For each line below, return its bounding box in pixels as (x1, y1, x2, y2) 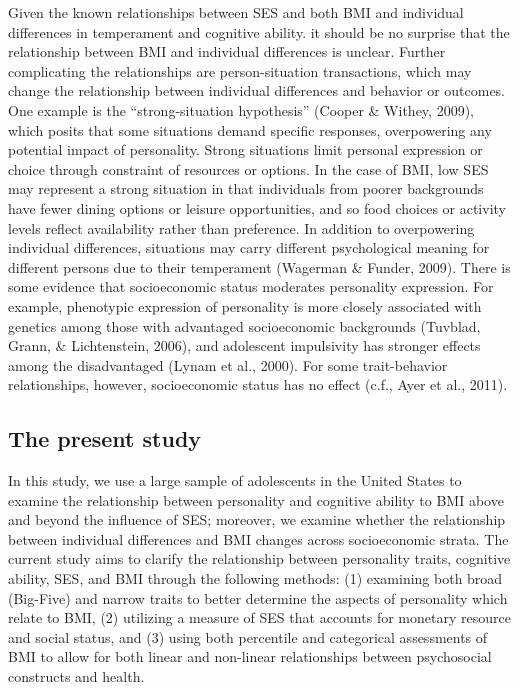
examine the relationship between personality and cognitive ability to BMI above (8, 489, 504, 510)
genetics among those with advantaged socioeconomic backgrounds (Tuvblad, (8, 315, 481, 336)
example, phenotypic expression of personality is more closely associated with (8, 295, 482, 316)
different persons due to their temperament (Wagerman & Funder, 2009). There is (8, 256, 511, 277)
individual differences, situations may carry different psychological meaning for (8, 237, 490, 258)
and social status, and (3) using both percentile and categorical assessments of (8, 626, 488, 647)
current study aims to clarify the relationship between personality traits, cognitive (8, 548, 511, 569)
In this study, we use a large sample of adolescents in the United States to (8, 470, 462, 491)
